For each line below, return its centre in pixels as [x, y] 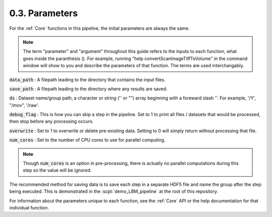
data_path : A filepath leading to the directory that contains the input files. [87, 79]
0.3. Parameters [44, 13]
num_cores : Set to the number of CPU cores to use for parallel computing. [87, 140]
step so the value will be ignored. [57, 170]
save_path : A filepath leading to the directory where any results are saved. [88, 89]
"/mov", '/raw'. [24, 105]
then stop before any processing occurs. [52, 122]
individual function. [29, 207]
